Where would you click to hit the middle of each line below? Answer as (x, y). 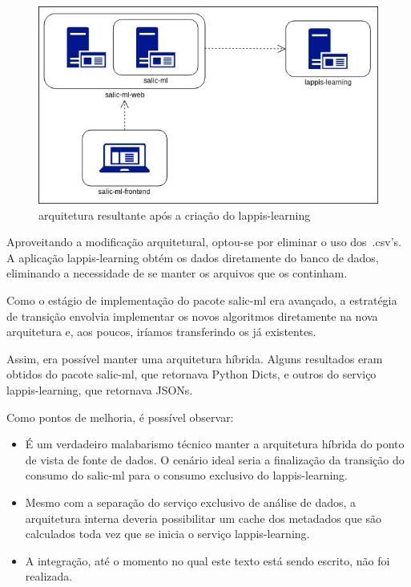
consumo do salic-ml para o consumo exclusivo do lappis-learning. (186, 475)
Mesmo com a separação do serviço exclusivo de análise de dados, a (191, 502)
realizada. (49, 576)
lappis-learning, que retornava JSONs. (100, 390)
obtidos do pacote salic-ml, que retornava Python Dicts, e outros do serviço (191, 374)
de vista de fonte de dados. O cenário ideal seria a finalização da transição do (215, 459)
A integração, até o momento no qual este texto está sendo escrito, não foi (208, 560)
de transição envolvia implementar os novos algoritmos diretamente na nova (192, 316)
